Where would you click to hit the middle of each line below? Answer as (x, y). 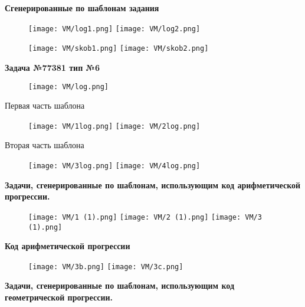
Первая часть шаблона (45, 105)
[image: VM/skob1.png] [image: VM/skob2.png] (119, 49)
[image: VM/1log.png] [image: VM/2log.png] (114, 126)
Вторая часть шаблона (45, 145)
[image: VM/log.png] (69, 86)
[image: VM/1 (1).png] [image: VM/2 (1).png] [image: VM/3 (145, 217)
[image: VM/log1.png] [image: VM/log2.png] (114, 29)
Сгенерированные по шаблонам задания (82, 8)
